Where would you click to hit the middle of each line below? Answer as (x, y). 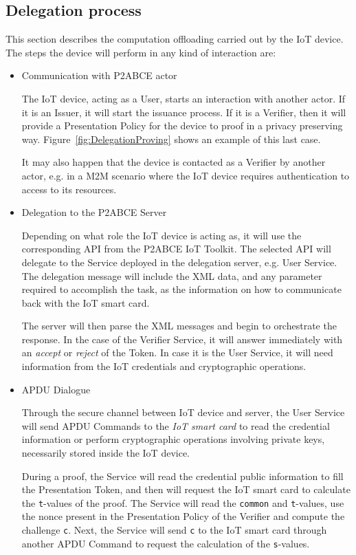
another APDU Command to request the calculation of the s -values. (166, 543)
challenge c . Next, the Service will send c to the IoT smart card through (174, 530)
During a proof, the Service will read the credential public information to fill (182, 476)
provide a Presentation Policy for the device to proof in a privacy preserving (182, 126)
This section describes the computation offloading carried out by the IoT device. (175, 39)
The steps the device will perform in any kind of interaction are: (141, 52)
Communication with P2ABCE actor (99, 75)
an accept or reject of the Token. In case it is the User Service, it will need (177, 352)
